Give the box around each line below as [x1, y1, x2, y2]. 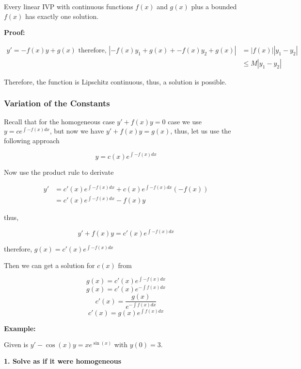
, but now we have [49, 126, 104, 136]
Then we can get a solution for [4, 260, 95, 270]
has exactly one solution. [25, 11, 99, 21]
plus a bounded [191, 1, 237, 11]
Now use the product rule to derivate [4, 167, 114, 177]
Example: [4, 323, 36, 333]
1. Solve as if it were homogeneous [4, 356, 122, 366]
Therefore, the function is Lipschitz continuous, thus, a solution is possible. [4, 76, 227, 86]
